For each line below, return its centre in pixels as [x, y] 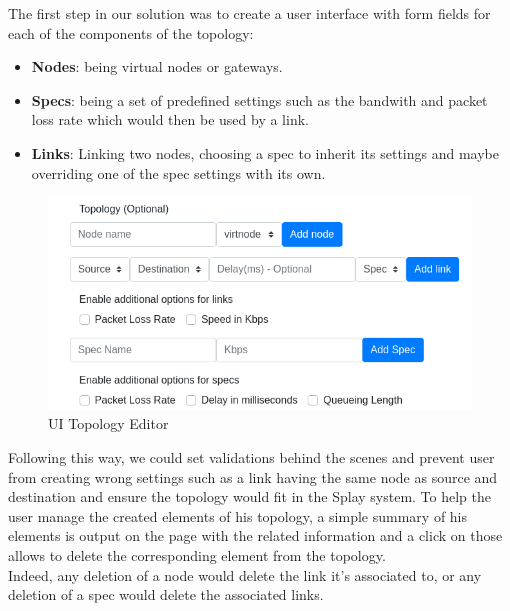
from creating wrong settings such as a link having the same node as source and [253, 476]
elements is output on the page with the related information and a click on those [255, 535]
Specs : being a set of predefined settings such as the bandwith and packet [259, 99]
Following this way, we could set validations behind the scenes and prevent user [251, 456]
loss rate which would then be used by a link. [170, 119]
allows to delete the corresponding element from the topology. [197, 554]
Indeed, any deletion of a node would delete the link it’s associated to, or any [245, 574]
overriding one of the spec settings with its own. [178, 172]
